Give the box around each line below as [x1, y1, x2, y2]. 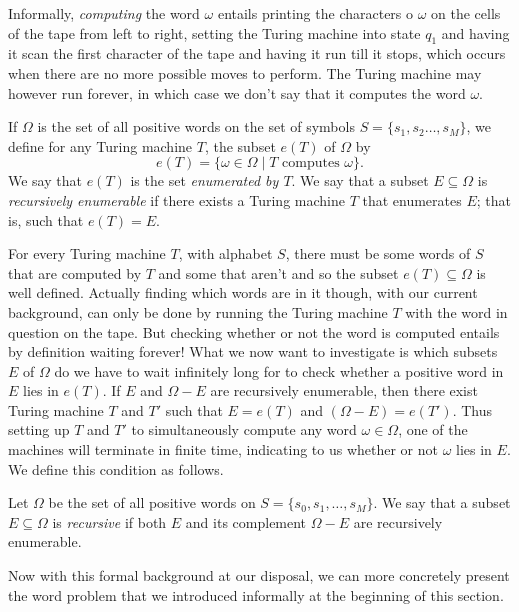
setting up [8, 419, 70, 440]
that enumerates [362, 189, 462, 210]
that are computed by [8, 262, 142, 283]
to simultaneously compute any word [131, 419, 357, 440]
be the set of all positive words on [48, 492, 256, 513]
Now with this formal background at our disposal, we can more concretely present [8, 565, 510, 586]
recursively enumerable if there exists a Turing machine [8, 189, 345, 210]
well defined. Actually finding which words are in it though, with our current [8, 282, 478, 303]
